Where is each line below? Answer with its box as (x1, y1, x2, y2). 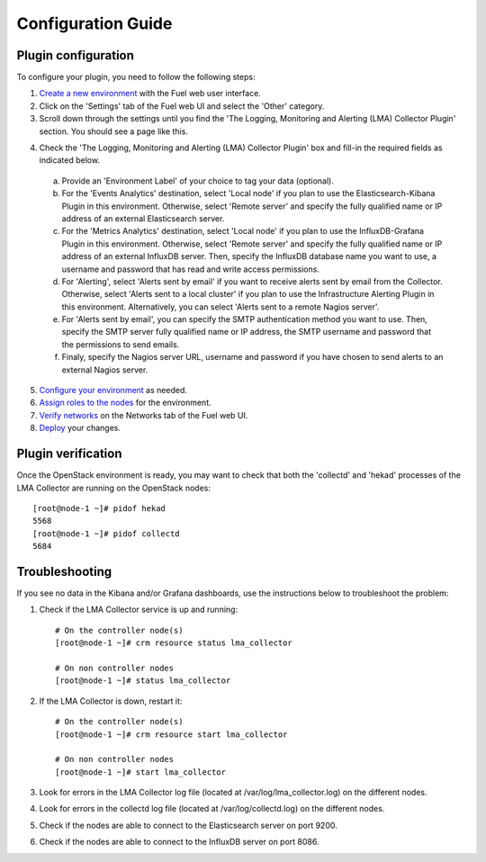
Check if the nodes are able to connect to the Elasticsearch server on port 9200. (39, 820, 337, 831)
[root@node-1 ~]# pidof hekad (32, 503, 166, 513)
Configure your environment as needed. (39, 385, 188, 396)
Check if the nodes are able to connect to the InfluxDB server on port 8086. (39, 837, 319, 848)
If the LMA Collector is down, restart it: (39, 696, 183, 706)
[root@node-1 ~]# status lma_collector (55, 676, 231, 686)
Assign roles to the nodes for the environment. (39, 397, 211, 409)
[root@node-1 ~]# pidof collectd (32, 528, 180, 539)
